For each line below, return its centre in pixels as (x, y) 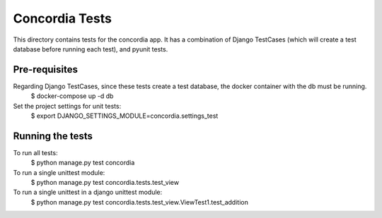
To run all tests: (35, 152)
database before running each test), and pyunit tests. (91, 49)
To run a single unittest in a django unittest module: (88, 192)
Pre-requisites (45, 69)
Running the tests (53, 136)
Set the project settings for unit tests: (67, 106)
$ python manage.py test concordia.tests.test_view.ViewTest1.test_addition (140, 202)
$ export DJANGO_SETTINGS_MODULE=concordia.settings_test (125, 116)
